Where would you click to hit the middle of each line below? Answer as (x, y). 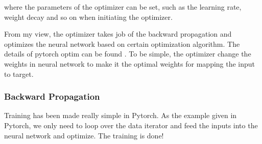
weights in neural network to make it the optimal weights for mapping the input (130, 63)
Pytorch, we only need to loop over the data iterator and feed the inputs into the (131, 125)
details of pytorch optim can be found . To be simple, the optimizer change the (128, 54)
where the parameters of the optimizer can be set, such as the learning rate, (123, 7)
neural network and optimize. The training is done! (84, 135)
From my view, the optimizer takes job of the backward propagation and (118, 34)
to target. (19, 74)
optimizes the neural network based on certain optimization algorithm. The (122, 44)
